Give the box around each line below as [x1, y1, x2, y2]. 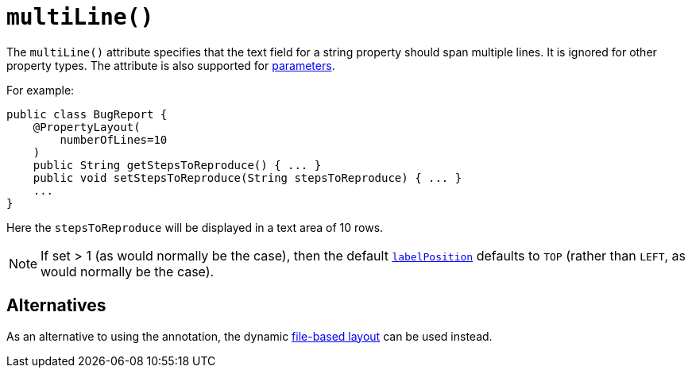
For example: [6, 83, 75, 97]
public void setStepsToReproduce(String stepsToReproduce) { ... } [33, 171, 462, 184]
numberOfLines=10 [60, 133, 168, 146]
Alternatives [6, 295, 106, 316]
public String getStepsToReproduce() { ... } [33, 158, 322, 172]
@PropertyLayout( [33, 120, 141, 133]
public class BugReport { [6, 107, 168, 121]
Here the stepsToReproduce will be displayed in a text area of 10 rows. [6, 220, 384, 234]
